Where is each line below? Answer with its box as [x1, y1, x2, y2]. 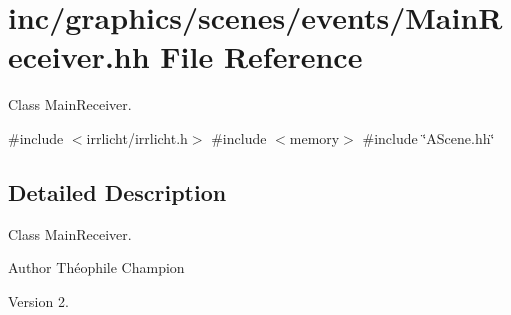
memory [289, 127, 340, 148]
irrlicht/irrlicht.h [86, 127, 188, 148]
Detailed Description [8, 176, 227, 207]
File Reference [160, 36, 363, 77]
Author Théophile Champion [8, 257, 185, 278]
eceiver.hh [8, 36, 150, 77]
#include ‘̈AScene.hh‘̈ [362, 127, 495, 148]
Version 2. [8, 290, 69, 311]
